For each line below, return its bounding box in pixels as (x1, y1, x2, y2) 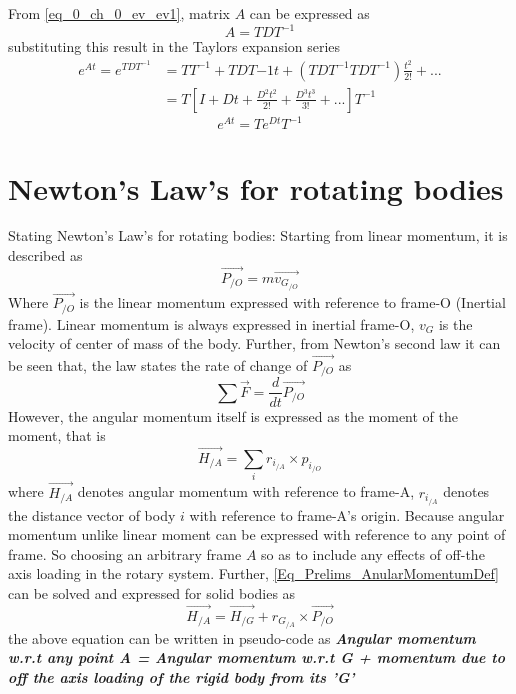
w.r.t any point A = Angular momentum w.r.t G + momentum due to (8, 647, 505, 668)
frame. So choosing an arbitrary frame (8, 543, 242, 564)
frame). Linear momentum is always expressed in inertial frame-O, (8, 313, 415, 334)
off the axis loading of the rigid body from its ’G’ (8, 667, 355, 688)
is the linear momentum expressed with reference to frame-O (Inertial (79, 292, 506, 313)
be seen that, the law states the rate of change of (8, 355, 308, 376)
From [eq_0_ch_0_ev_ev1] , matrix (8, 3, 230, 23)
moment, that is (8, 425, 106, 446)
